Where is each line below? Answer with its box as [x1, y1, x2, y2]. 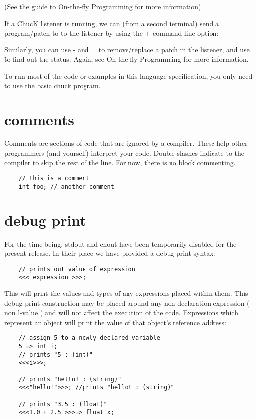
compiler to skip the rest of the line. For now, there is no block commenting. [4, 157, 236, 168]
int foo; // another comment [18, 183, 114, 190]
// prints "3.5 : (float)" [18, 400, 107, 408]
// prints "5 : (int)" [18, 351, 93, 358]
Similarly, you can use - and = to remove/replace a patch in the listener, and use [4, 44, 250, 54]
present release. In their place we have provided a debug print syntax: [4, 248, 215, 258]
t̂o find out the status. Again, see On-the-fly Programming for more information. [4, 54, 249, 64]
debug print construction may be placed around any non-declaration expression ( [4, 297, 250, 308]
